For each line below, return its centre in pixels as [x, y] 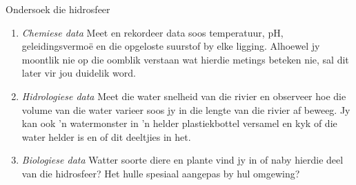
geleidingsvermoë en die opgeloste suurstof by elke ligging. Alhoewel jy [171, 46]
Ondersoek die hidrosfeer [58, 9]
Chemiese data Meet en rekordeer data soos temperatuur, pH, [152, 32]
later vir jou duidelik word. [79, 73]
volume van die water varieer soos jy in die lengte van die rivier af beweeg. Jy [186, 109]
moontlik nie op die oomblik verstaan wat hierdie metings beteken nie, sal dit [185, 59]
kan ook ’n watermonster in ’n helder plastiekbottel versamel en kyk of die [179, 123]
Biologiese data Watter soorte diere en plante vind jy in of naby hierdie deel [182, 160]
